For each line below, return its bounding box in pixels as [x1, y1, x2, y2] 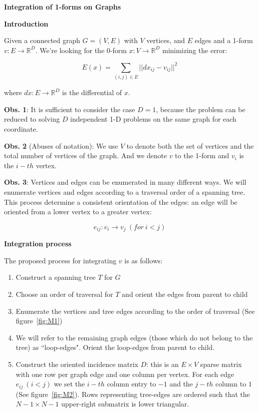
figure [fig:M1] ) [15, 315, 62, 326]
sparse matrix [200, 358, 242, 369]
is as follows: [124, 255, 163, 265]
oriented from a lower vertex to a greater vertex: [4, 206, 152, 217]
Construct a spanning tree [15, 272, 96, 282]
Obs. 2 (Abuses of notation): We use [4, 140, 118, 151]
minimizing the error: [162, 45, 228, 55]
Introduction [4, 18, 48, 29]
